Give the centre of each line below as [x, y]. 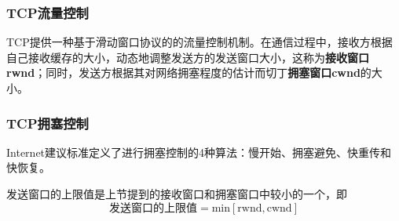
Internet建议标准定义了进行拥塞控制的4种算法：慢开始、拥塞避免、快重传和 [199, 152]
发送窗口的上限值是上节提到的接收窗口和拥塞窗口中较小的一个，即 [177, 194]
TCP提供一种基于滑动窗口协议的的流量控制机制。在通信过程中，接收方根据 [199, 42]
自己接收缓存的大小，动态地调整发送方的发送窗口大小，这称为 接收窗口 [188, 57]
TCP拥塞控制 [48, 123]
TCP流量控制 [48, 12]
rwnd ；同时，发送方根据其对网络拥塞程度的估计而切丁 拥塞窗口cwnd [183, 72]
